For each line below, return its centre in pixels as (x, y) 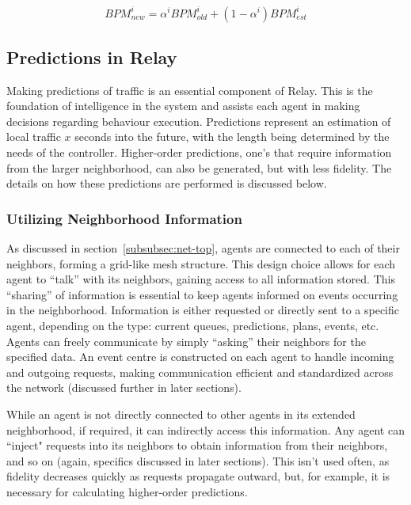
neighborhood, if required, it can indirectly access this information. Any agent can (205, 429)
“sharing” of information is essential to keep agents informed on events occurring (202, 294)
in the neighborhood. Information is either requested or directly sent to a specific (203, 310)
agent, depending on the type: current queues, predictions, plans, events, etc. (193, 326)
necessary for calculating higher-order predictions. (127, 491)
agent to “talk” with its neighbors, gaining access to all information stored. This (201, 279)
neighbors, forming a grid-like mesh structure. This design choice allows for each (201, 263)
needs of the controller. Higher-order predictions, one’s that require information (199, 152)
